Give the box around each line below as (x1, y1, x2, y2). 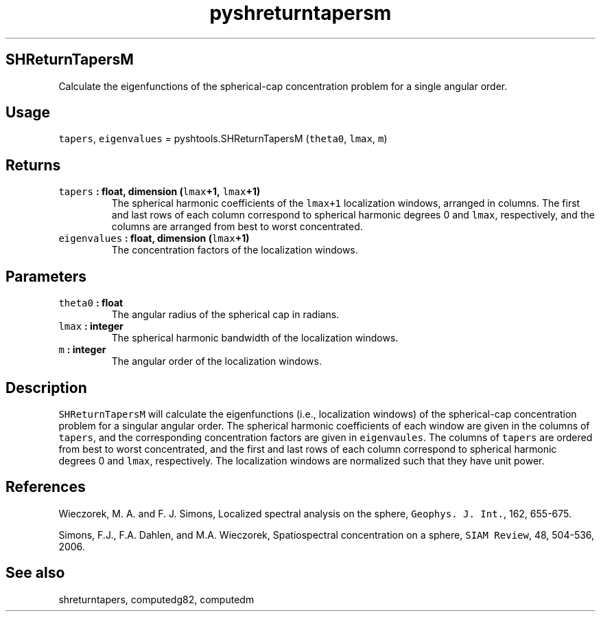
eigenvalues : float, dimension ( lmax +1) (58, 232, 250, 245)
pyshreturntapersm (209, 1, 392, 25)
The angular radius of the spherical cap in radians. (111, 308, 340, 321)
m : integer (58, 344, 106, 356)
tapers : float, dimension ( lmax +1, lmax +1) (58, 186, 261, 198)
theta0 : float (58, 297, 123, 309)
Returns (5, 156, 61, 174)
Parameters (5, 267, 86, 285)
